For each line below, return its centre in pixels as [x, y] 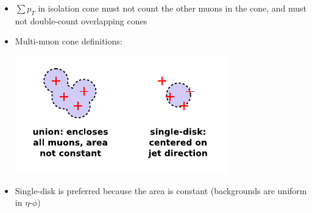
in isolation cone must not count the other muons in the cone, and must [172, 8]
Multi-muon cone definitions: [69, 41]
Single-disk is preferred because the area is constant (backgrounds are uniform [161, 190]
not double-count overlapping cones [81, 20]
